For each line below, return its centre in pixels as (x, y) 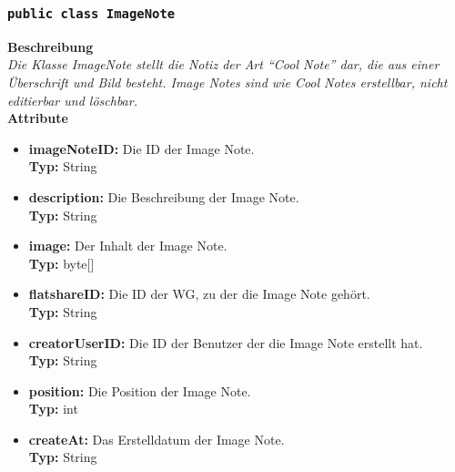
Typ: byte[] (61, 263)
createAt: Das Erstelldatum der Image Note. (157, 439)
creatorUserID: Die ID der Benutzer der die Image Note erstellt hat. (226, 342)
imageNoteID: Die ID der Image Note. (142, 148)
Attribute (38, 118)
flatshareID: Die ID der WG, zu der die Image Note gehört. (199, 294)
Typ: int (53, 409)
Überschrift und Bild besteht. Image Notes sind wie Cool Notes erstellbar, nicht (227, 82)
